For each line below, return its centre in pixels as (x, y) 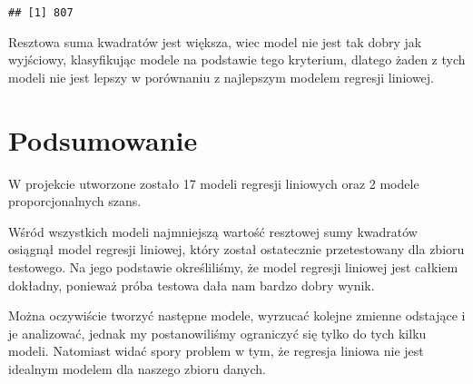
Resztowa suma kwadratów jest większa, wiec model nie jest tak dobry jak (215, 41)
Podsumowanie (103, 139)
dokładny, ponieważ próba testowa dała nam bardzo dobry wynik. (192, 285)
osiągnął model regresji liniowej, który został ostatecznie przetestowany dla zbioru (236, 249)
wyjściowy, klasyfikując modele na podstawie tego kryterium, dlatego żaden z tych (237, 59)
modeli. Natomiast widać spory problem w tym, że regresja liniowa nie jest (216, 351)
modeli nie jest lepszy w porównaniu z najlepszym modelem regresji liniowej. (222, 77)
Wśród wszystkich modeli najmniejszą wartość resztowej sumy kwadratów (213, 231)
